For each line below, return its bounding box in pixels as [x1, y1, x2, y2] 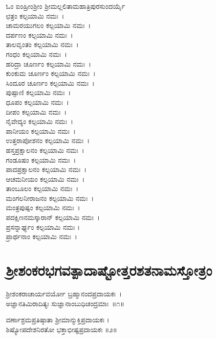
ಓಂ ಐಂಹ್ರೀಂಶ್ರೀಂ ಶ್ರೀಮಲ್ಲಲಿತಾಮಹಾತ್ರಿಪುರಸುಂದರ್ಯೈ [6, 1, 125, 11]
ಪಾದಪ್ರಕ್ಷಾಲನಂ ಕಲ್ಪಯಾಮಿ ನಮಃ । [6, 164, 87, 174]
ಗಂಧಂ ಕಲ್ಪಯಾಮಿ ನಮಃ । [6, 48, 67, 59]
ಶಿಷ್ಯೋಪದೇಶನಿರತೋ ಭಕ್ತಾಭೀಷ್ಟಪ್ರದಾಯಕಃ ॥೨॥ [6, 324, 117, 334]
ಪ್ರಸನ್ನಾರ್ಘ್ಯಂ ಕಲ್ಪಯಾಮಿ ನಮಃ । [6, 221, 80, 232]
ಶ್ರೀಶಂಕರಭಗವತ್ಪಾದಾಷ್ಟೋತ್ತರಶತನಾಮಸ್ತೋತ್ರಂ [6, 260, 213, 280]
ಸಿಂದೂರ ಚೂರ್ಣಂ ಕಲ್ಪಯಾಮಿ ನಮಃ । [6, 77, 95, 88]
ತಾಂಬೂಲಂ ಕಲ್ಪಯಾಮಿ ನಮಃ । [6, 183, 79, 194]
